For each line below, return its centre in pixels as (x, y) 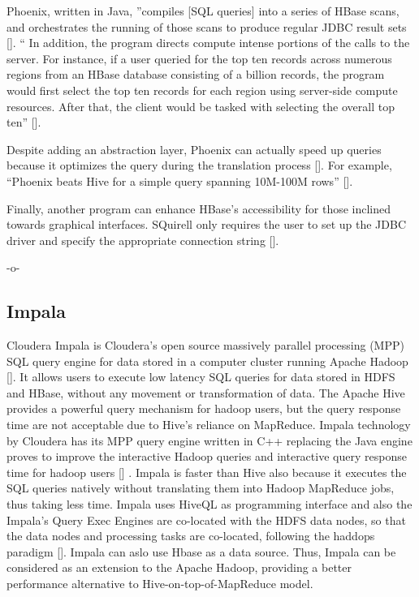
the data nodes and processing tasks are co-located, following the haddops (191, 536)
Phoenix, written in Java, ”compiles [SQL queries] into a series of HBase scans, (203, 11)
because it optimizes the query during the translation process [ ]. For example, (199, 165)
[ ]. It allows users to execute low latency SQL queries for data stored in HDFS (201, 377)
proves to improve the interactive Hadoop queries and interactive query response (207, 456)
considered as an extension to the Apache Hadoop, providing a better (179, 567)
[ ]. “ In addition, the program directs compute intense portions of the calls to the (208, 43)
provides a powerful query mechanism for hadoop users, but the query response (204, 408)
